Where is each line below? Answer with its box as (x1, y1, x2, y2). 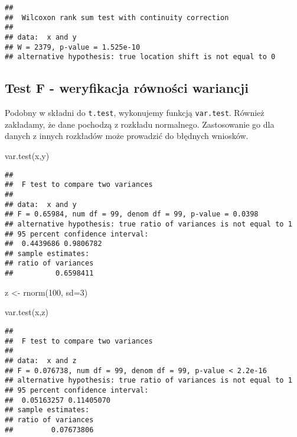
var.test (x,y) (5, 149, 50, 161)
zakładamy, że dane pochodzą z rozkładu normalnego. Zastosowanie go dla (5, 118, 275, 130)
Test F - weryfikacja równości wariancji (5, 79, 249, 97)
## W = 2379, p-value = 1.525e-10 (5, 43, 141, 51)
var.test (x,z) (5, 306, 49, 318)
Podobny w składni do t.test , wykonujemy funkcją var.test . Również (5, 106, 265, 119)
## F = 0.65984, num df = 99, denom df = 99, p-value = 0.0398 (5, 210, 259, 219)
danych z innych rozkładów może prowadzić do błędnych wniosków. (5, 130, 249, 142)
